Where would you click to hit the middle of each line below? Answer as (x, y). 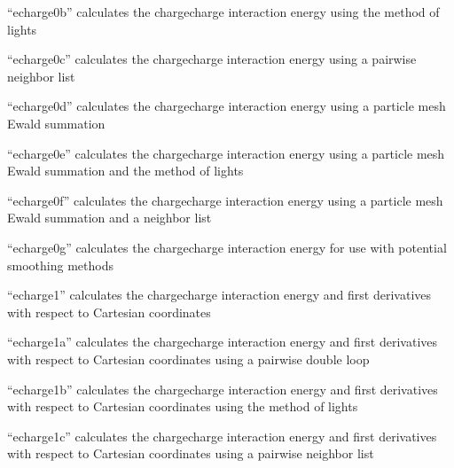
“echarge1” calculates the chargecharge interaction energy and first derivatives (219, 295)
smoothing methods (60, 265)
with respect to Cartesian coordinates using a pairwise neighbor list (191, 453)
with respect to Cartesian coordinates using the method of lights (183, 406)
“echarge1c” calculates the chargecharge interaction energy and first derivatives (222, 436)
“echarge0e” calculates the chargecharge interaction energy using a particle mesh (226, 153)
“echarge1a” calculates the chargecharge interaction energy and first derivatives (223, 342)
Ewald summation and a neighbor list (110, 218)
